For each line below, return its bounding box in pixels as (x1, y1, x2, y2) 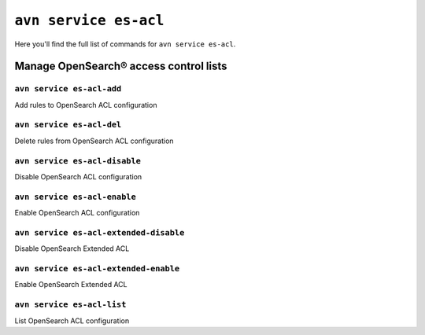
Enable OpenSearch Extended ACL (14, 280, 128, 289)
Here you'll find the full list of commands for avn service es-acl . (14, 39, 236, 49)
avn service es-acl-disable (14, 156, 142, 166)
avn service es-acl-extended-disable (14, 227, 185, 237)
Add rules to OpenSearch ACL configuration (14, 100, 157, 109)
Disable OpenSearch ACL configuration (14, 171, 142, 181)
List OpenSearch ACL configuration (14, 315, 130, 326)
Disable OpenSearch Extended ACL (14, 244, 130, 253)
